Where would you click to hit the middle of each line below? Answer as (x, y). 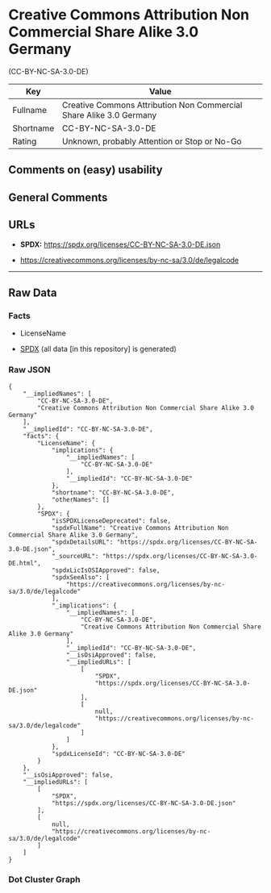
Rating (25, 141)
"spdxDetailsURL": (82, 542)
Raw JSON (29, 370)
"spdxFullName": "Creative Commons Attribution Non (140, 528)
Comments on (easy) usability (85, 170)
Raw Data (33, 292)
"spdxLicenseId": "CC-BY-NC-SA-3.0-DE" (118, 753)
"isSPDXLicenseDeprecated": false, (111, 521)
